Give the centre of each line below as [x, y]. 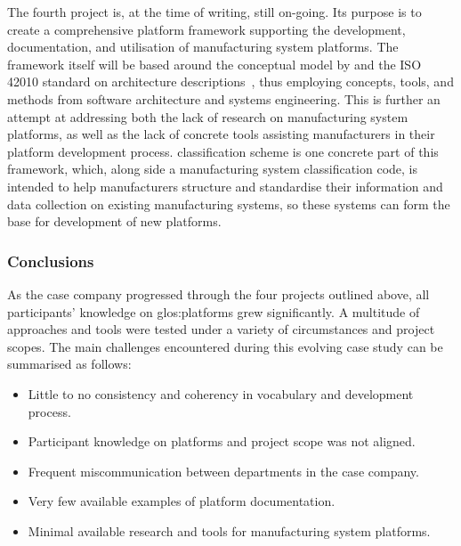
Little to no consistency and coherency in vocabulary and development [221, 393]
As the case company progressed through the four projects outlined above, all [218, 293]
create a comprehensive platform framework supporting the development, [206, 29]
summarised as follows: [69, 364]
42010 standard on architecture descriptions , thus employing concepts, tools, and [230, 81]
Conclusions [51, 261]
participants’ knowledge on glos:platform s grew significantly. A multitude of [214, 311]
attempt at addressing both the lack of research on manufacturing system [208, 116]
